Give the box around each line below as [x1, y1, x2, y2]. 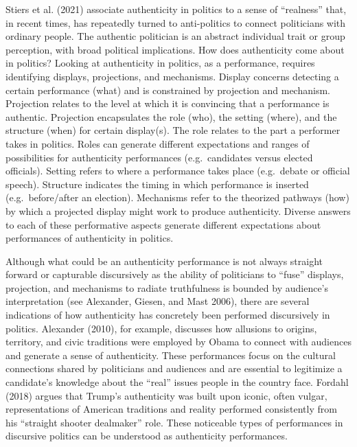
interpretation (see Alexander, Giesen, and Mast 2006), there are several [5, 294, 310, 308]
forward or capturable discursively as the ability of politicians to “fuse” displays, [5, 267, 344, 282]
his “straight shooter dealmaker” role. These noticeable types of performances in [5, 415, 343, 429]
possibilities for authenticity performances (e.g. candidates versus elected [5, 150, 313, 164]
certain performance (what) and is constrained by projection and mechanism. [5, 82, 330, 97]
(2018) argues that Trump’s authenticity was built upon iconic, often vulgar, [5, 388, 327, 402]
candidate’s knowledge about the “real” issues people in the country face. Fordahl [5, 375, 349, 389]
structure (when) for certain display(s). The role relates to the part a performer [5, 123, 341, 137]
